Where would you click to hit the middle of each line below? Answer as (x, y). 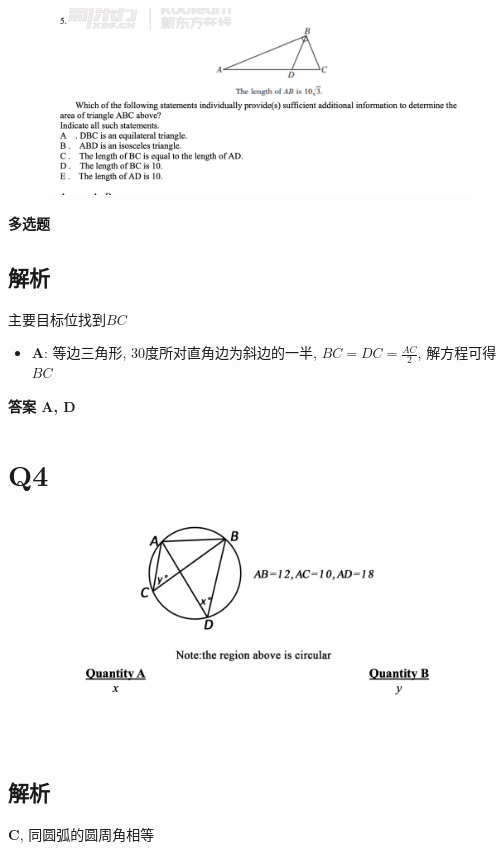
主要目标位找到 (57, 318)
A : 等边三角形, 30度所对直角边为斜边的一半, (174, 352)
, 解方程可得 (457, 352)
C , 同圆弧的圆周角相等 (81, 834)
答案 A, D (42, 405)
